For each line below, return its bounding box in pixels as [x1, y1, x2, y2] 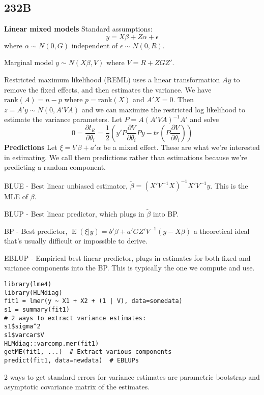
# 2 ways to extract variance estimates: [4, 314, 146, 322]
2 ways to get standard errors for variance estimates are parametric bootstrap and [4, 371, 260, 382]
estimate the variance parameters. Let [4, 114, 122, 125]
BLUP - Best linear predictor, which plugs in [4, 208, 144, 219]
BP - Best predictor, [4, 225, 68, 236]
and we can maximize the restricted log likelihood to [81, 104, 245, 114]
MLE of [4, 191, 28, 202]
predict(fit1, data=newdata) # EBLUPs [4, 356, 139, 364]
